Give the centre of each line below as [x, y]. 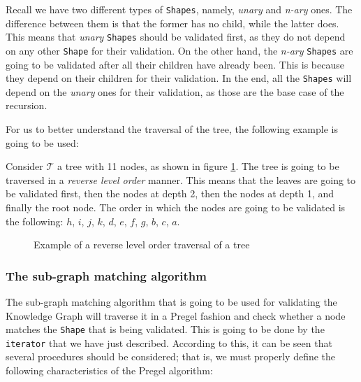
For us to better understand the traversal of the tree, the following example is [172, 129]
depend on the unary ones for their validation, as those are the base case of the [175, 91]
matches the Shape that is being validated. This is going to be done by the [165, 329]
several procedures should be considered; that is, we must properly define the [171, 356]
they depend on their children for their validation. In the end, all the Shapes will [179, 78]
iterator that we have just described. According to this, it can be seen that [169, 342]
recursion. [27, 105]
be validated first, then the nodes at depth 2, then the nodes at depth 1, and [170, 193]
